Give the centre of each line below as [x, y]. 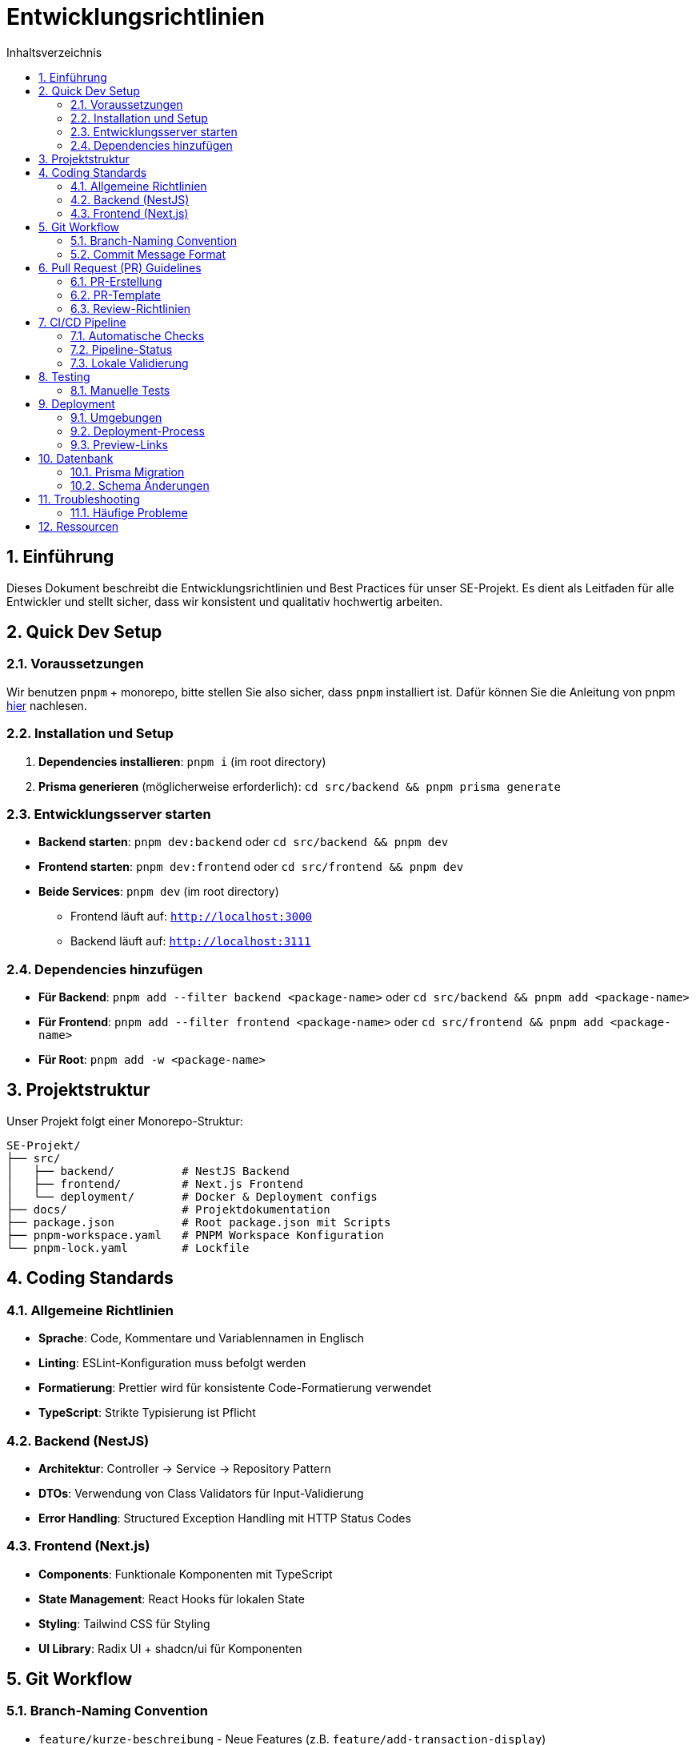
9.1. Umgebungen [116, 417]
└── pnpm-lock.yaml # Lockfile [128, 1248]
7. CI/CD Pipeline [82, 322]
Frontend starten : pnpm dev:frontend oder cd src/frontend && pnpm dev [251, 867]
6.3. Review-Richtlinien [131, 308]
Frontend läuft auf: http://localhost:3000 [192, 917]
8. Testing [64, 376]
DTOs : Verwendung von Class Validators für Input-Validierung [201, 1493]
